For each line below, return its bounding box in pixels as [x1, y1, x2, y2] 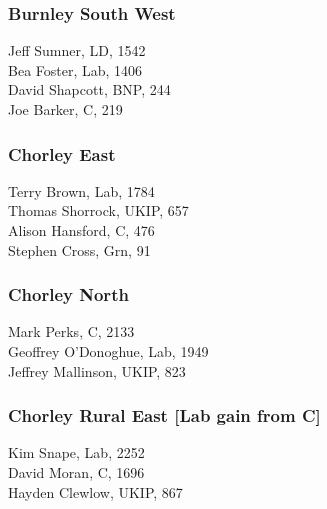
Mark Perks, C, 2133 [8, 321, 135, 342]
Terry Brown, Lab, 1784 [8, 180, 155, 201]
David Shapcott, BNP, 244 [8, 79, 171, 100]
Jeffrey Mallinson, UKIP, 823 [8, 360, 186, 381]
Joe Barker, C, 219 [8, 99, 123, 119]
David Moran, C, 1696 [8, 462, 145, 482]
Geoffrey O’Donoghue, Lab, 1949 [8, 341, 209, 361]
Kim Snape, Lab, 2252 [8, 442, 145, 463]
